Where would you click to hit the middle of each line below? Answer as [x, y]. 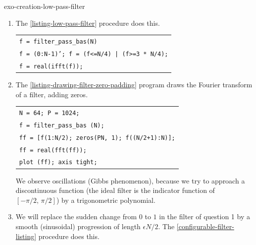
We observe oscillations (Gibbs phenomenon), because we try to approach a [130, 180]
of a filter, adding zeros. [52, 94]
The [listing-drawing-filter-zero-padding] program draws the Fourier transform [134, 84]
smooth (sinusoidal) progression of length [78, 226]
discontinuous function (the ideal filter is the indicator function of [115, 190]
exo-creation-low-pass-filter [45, 6]
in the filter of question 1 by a [205, 216]
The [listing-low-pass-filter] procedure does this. [88, 23]
